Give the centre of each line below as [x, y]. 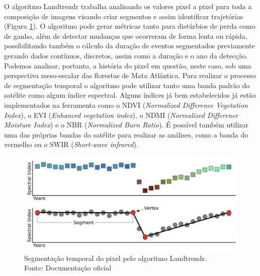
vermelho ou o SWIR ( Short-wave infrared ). [71, 144]
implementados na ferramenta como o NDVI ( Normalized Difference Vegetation [126, 105]
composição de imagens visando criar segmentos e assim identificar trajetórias [124, 16]
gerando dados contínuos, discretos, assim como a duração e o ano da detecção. [126, 55]
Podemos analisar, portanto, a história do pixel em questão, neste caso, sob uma [128, 65]
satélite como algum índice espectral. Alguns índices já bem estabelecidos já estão [130, 95]
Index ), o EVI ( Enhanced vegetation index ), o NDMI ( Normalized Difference [121, 115]
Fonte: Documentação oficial [68, 268]
